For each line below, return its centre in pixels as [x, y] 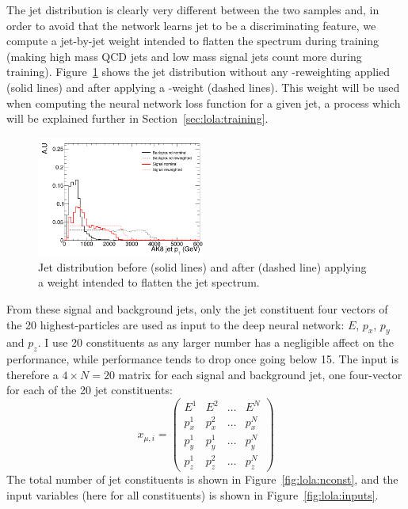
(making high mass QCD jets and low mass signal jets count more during [184, 56]
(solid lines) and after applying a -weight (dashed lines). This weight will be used [203, 87]
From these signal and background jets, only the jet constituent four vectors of [197, 308]
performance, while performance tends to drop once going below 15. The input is [203, 359]
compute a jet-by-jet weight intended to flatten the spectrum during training [193, 41]
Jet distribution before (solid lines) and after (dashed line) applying [202, 266]
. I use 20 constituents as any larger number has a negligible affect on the [215, 342]
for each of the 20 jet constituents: [90, 390]
